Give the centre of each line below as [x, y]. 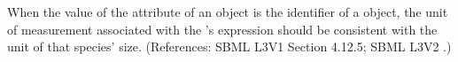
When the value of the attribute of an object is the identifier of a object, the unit [228, 12]
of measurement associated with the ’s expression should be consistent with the [222, 29]
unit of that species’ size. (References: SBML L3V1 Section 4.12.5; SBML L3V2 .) [229, 46]
